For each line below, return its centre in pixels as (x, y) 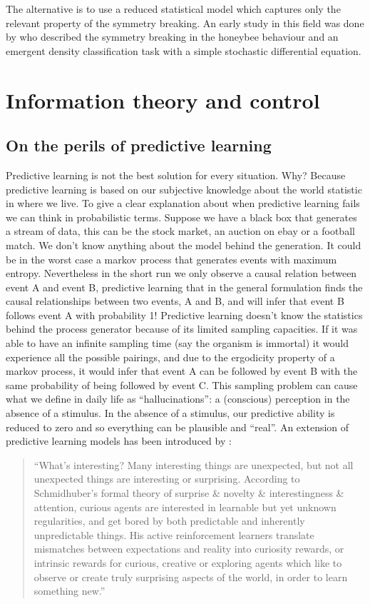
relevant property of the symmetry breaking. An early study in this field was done (185, 22)
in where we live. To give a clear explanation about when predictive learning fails (183, 203)
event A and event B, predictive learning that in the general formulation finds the (184, 287)
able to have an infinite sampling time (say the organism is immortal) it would (178, 343)
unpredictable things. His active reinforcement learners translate (174, 534)
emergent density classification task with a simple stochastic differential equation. (184, 50)
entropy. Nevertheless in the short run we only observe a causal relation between (181, 273)
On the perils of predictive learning (139, 145)
